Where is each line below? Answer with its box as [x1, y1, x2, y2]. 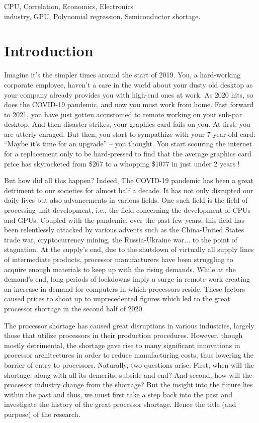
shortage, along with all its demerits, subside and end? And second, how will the [4, 369, 252, 380]
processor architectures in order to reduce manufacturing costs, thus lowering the [4, 350, 253, 360]
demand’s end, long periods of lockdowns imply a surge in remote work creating [4, 274, 250, 284]
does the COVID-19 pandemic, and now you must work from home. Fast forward [4, 99, 254, 110]
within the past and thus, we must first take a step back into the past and [4, 389, 232, 399]
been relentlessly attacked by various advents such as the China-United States [4, 224, 244, 235]
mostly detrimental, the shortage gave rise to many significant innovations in [4, 340, 240, 350]
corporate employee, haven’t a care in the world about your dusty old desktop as [4, 79, 253, 90]
